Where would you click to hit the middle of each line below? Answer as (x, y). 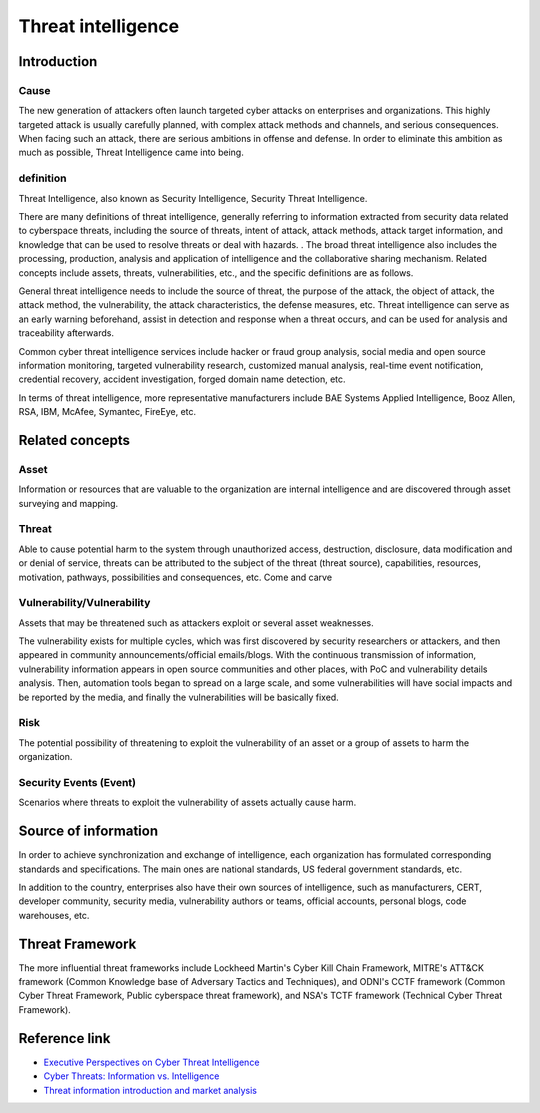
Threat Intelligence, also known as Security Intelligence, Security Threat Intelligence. (193, 198)
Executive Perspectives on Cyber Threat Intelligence (151, 1062)
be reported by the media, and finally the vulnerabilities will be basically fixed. (178, 697)
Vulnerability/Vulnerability (84, 603)
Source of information (88, 831)
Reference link (64, 1038)
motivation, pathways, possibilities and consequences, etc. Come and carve (175, 577)
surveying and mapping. (68, 503)
